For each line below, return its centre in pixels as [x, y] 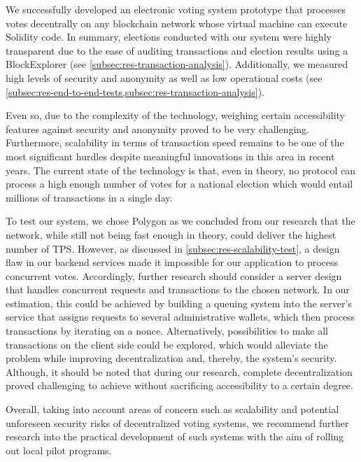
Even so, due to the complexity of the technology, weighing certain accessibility [176, 115]
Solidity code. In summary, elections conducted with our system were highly [169, 37]
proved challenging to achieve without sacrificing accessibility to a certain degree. [179, 385]
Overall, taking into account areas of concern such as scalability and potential [172, 409]
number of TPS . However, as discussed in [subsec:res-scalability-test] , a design [173, 248]
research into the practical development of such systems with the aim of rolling [175, 436]
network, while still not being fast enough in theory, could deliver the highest [171, 234]
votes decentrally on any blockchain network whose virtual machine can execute [177, 23]
